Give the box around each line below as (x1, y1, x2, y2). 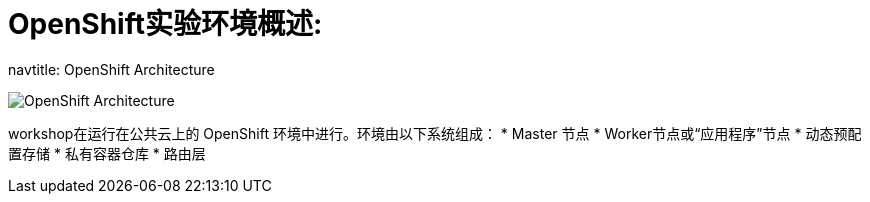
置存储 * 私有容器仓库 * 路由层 (8, 144, 206, 162)
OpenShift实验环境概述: (8, 7, 323, 41)
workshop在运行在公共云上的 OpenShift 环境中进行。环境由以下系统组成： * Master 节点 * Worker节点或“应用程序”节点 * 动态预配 (8, 124, 862, 142)
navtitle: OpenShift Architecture (8, 60, 215, 78)
